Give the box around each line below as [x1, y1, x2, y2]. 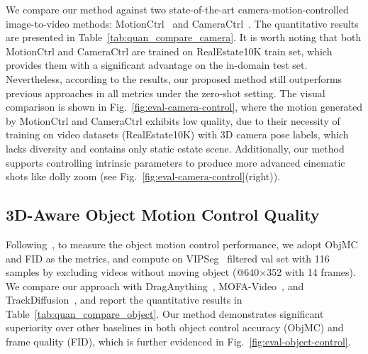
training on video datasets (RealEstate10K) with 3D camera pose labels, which [6, 127, 349, 142]
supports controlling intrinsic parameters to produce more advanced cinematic [6, 155, 345, 170]
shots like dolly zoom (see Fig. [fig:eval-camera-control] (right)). [6, 169, 281, 184]
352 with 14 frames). [267, 265, 356, 280]
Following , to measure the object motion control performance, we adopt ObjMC [6, 236, 358, 251]
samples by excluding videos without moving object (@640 [6, 265, 260, 280]
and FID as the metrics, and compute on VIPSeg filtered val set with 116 [6, 250, 330, 265]
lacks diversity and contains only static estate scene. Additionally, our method [6, 140, 345, 155]
